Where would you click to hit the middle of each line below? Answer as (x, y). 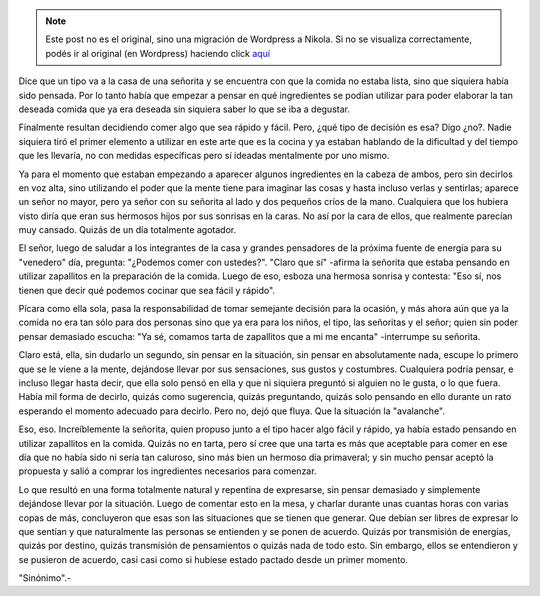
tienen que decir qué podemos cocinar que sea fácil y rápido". (146, 290)
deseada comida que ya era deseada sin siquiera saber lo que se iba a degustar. (184, 109)
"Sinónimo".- (45, 578)
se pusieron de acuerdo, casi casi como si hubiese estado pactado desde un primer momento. (213, 559)
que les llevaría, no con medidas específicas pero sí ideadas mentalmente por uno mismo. (204, 156)
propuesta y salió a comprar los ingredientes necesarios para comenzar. (167, 471)
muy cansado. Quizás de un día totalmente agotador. (127, 230)
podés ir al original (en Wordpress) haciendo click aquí (157, 53)
